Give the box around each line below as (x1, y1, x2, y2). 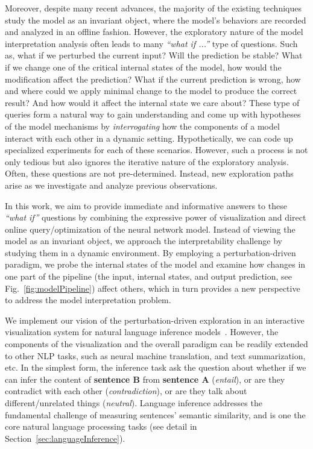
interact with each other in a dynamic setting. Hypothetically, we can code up (5, 131, 293, 144)
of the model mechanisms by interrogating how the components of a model (5, 119, 280, 132)
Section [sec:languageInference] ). (5, 432, 125, 444)
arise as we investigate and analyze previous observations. (5, 178, 218, 191)
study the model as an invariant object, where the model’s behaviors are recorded (5, 13, 306, 26)
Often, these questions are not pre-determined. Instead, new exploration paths (5, 167, 294, 180)
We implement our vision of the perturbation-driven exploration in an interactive (5, 313, 305, 326)
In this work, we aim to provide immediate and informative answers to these (5, 199, 287, 212)
